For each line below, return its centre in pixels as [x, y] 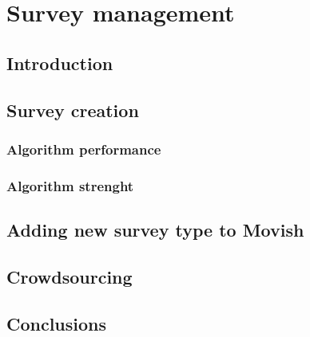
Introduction [60, 63]
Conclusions [57, 323]
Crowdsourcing [70, 276]
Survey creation [73, 110]
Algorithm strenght [70, 185]
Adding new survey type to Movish [155, 230]
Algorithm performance [84, 149]
